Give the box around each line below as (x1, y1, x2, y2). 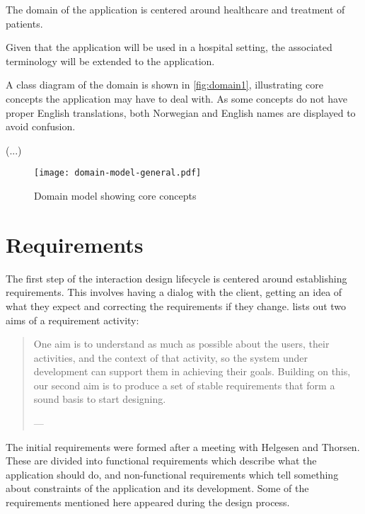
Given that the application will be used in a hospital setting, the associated (6, 40, 332, 55)
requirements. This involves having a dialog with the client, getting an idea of (6, 285, 342, 299)
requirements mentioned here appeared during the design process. (6, 495, 290, 510)
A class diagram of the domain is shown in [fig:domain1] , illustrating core (6, 77, 323, 92)
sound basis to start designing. (33, 392, 166, 406)
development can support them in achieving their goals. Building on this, (33, 364, 351, 379)
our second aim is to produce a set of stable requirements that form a (33, 377, 335, 392)
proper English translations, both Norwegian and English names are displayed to (6, 105, 356, 120)
